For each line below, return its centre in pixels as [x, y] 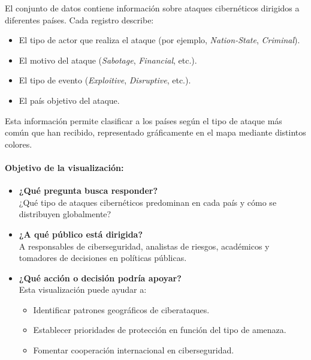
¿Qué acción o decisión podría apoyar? [100, 277]
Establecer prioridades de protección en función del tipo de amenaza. [160, 330]
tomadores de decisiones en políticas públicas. [103, 258]
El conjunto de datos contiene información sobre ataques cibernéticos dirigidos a [152, 8]
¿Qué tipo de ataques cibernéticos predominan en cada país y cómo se [148, 202]
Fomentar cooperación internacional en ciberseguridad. [134, 350]
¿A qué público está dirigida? [81, 234]
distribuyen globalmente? [65, 214]
